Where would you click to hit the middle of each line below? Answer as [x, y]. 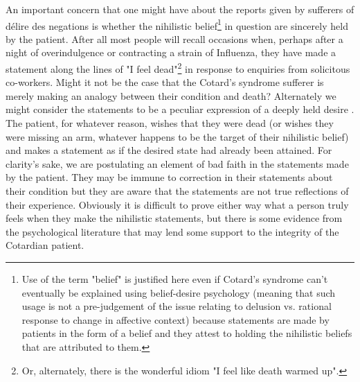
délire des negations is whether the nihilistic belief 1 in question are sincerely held [177, 24]
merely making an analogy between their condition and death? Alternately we [171, 95]
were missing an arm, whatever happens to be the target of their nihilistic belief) [177, 136]
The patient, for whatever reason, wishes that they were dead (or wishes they [170, 123]
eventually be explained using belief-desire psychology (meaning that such [179, 292]
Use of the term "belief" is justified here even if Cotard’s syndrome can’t [175, 279]
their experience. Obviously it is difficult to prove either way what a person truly [177, 204]
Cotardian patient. [45, 245]
